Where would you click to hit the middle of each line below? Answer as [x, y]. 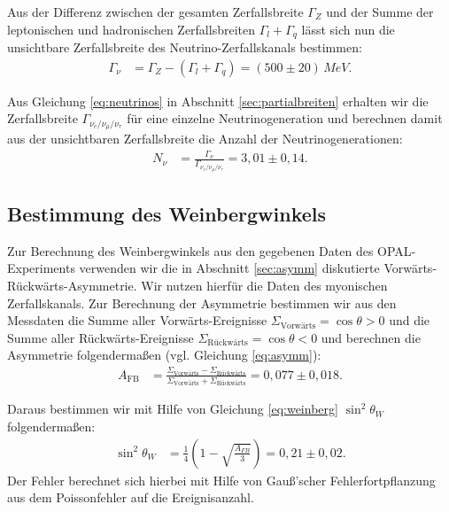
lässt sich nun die [348, 29]
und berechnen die [371, 337]
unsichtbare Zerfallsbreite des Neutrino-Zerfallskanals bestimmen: [185, 47]
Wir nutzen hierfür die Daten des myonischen [264, 286]
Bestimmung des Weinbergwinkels [167, 214]
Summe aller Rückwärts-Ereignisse [101, 337]
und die [410, 320]
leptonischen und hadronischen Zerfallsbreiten [131, 29]
